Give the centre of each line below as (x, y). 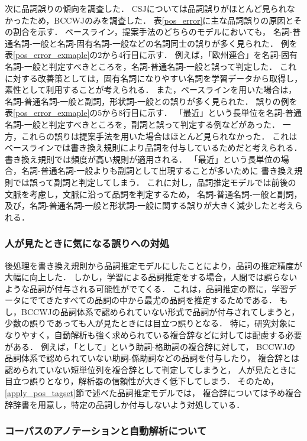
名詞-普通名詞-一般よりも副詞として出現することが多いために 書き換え (158, 171)
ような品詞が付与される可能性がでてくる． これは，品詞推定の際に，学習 (147, 288)
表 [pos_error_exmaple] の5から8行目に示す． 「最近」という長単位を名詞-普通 (153, 113)
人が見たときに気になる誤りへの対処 (87, 243)
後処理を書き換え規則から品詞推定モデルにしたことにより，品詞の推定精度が (153, 265)
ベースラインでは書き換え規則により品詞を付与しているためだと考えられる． (153, 147)
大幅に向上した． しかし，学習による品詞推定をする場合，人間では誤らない (151, 277)
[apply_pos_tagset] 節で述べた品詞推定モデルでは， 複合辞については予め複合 (153, 393)
